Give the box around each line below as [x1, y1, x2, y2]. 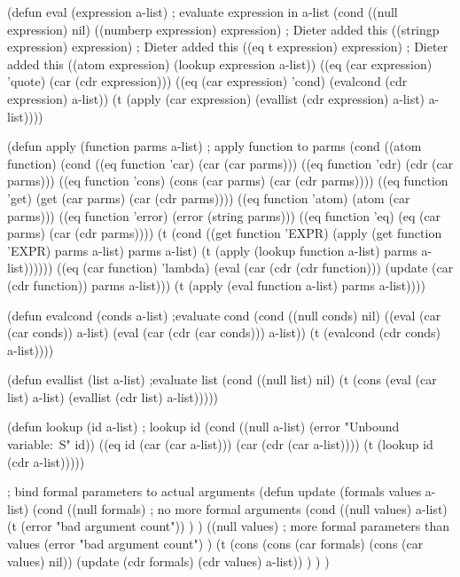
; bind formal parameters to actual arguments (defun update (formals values [7, 482, 422, 501]
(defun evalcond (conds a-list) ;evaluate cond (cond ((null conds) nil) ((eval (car [7, 305, 441, 324]
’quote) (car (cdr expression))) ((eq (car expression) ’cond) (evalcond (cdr [7, 72, 408, 91]
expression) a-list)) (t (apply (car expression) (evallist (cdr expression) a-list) [7, 89, 425, 107]
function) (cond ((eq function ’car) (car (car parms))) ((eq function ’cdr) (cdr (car [7, 154, 454, 172]
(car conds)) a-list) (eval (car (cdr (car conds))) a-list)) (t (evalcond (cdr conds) [7, 323, 441, 342]
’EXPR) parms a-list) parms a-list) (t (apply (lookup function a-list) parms [7, 241, 417, 259]
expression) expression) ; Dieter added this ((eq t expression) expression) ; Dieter [7, 37, 448, 56]
